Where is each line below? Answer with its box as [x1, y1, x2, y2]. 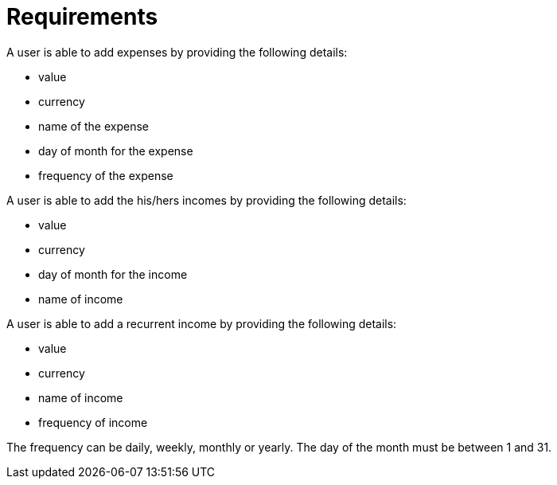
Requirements [6, 3, 158, 30]
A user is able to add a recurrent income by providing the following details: [6, 316, 397, 331]
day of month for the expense [38, 143, 193, 158]
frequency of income [38, 415, 148, 429]
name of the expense [38, 119, 150, 133]
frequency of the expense [38, 168, 173, 182]
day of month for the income [38, 267, 188, 281]
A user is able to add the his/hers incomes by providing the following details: [6, 193, 407, 207]
